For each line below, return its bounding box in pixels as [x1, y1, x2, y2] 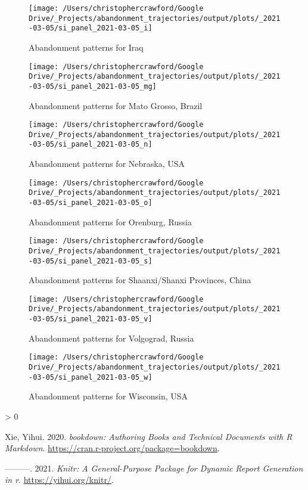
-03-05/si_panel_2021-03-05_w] [29, 373, 153, 382]
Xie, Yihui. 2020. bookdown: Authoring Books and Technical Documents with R [5, 430, 293, 442]
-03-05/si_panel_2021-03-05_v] [29, 315, 153, 324]
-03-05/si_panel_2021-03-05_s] [29, 256, 153, 265]
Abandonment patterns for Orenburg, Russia [29, 215, 192, 228]
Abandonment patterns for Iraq [29, 41, 144, 53]
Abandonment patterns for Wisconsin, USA [29, 390, 188, 402]
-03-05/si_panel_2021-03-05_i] [29, 24, 153, 33]
